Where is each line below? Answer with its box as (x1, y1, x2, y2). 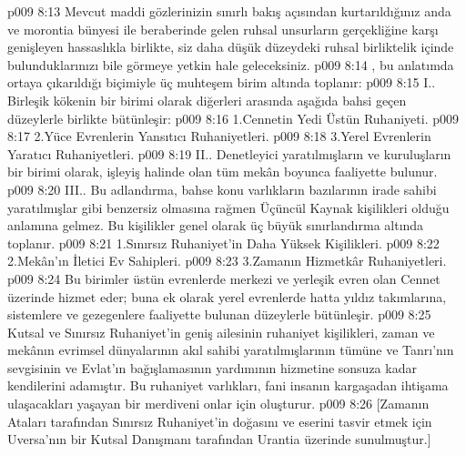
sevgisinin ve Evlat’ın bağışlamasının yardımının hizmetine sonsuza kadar (7, 358, 417, 377)
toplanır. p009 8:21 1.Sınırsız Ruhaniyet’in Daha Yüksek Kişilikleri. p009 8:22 (7, 233, 440, 252)
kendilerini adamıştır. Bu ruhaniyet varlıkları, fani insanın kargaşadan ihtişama (7, 376, 449, 395)
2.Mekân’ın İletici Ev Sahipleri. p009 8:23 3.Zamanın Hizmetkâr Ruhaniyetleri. (7, 251, 447, 270)
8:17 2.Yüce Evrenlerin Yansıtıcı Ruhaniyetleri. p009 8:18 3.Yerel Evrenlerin (7, 126, 431, 146)
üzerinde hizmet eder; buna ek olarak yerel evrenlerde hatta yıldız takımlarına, (7, 287, 447, 306)
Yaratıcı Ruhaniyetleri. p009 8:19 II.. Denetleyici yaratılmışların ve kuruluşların (7, 144, 451, 163)
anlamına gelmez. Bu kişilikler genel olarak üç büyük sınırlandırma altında (7, 216, 424, 235)
